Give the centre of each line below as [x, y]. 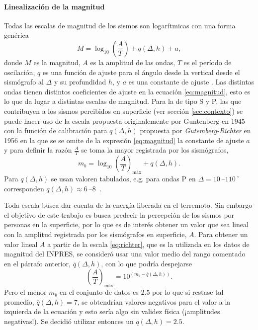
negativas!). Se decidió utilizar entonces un [69, 321]
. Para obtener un [221, 234]
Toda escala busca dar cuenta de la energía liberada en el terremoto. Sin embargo [128, 205]
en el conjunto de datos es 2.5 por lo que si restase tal [142, 292]
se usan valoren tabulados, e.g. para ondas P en [123, 178]
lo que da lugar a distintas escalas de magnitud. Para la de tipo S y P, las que [123, 101]
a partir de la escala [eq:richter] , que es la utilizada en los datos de [148, 244]
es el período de [208, 62]
